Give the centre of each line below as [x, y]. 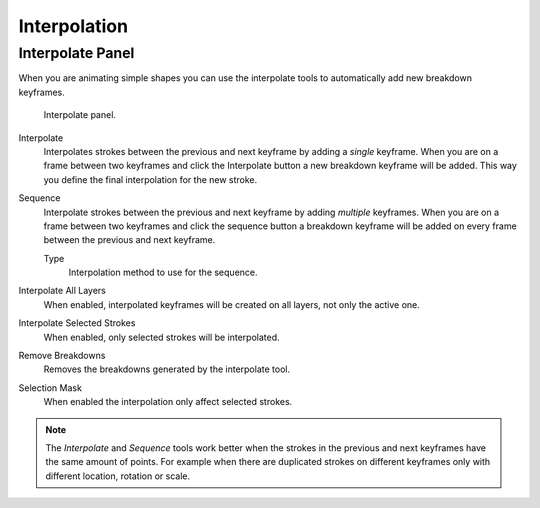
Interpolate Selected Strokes [77, 323]
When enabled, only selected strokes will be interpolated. [161, 337]
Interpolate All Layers [62, 291]
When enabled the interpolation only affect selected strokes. [168, 402]
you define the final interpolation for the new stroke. [150, 179]
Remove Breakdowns [62, 356]
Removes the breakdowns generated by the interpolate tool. [166, 369]
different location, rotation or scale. [117, 476]
